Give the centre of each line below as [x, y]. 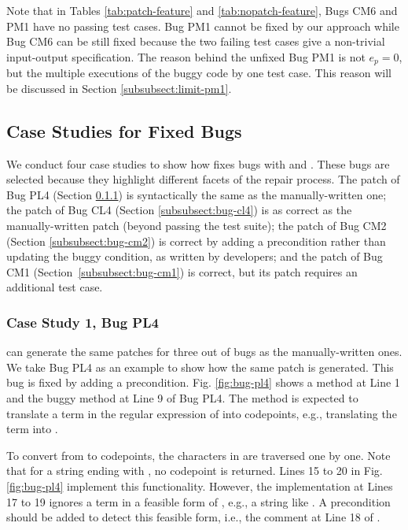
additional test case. [55, 287]
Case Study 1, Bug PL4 [83, 322]
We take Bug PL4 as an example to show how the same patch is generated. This [200, 367]
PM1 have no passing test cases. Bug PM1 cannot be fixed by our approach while [203, 26]
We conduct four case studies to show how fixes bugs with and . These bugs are [198, 163]
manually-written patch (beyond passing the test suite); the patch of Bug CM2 [197, 225]
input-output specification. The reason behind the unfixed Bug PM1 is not [186, 56]
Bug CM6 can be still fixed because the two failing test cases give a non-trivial [196, 41]
